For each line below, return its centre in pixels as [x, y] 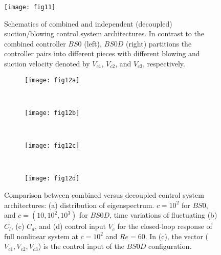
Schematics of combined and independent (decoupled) [88, 23]
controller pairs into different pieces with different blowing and [102, 53]
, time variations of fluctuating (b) [163, 215]
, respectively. [164, 64]
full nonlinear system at [41, 236]
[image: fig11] [30, 7]
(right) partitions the [159, 43]
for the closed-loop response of [165, 226]
